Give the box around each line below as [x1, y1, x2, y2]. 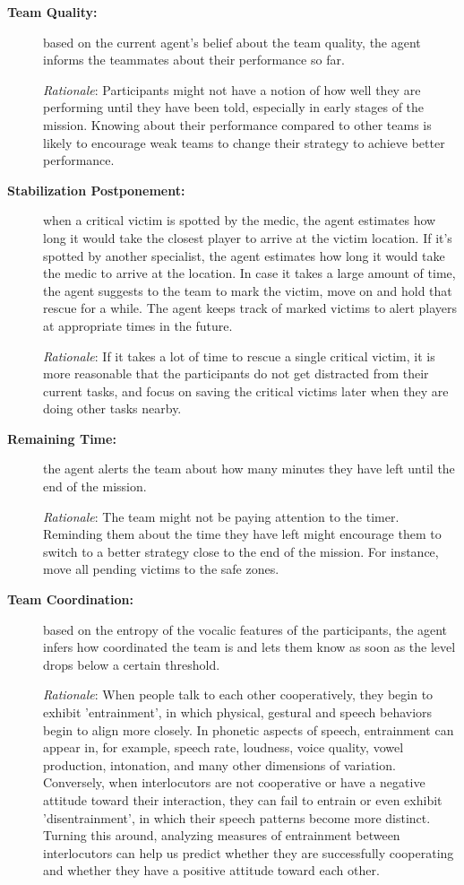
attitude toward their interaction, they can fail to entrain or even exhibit [43, 790, 443, 809]
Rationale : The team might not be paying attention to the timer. [43, 507, 400, 525]
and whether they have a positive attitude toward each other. [43, 861, 380, 880]
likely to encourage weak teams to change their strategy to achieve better [43, 133, 445, 152]
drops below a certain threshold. [43, 655, 220, 673]
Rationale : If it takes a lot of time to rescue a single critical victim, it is [43, 346, 435, 365]
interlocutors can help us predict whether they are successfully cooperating [43, 843, 454, 862]
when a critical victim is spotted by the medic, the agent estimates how [43, 211, 436, 230]
